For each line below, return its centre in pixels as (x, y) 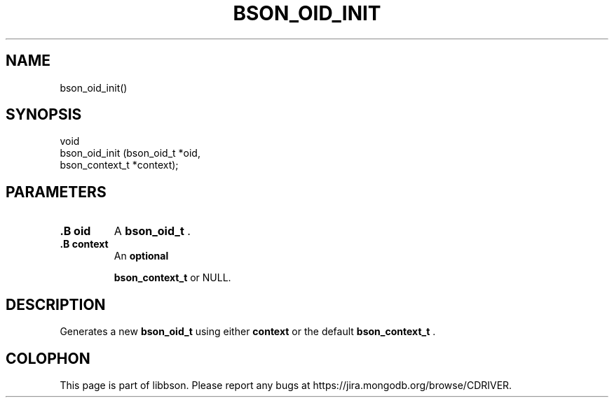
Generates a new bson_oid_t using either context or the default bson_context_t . (248, 332)
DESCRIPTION (56, 304)
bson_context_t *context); (119, 165)
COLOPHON (48, 358)
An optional (141, 256)
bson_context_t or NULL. (172, 278)
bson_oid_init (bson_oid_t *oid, (130, 153)
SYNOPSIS (44, 115)
